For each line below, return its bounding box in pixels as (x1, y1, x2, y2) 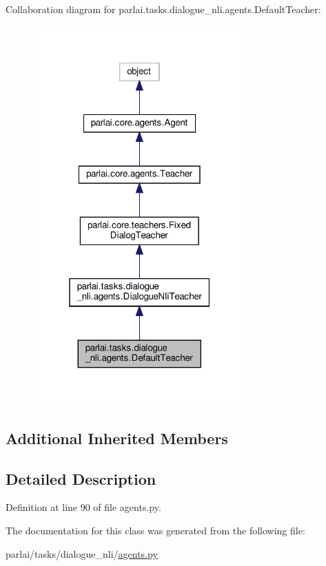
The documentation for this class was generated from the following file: (6, 523, 305, 538)
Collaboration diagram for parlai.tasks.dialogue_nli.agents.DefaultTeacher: (6, 2, 321, 16)
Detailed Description (6, 468, 156, 489)
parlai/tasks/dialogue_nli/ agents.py (6, 546, 158, 560)
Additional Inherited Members (6, 427, 228, 448)
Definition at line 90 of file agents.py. (6, 500, 161, 514)
